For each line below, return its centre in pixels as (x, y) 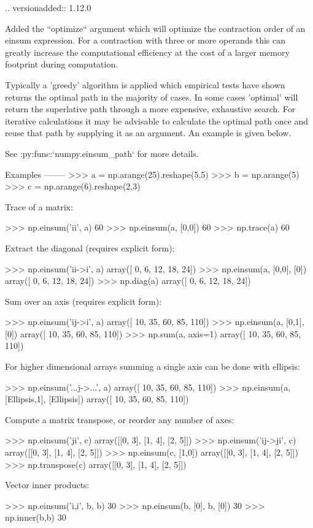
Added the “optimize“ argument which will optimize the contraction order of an (155, 28)
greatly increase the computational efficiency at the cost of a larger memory (147, 52)
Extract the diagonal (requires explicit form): (90, 247)
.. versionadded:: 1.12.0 (48, 7)
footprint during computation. (62, 64)
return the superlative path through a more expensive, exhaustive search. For (150, 109)
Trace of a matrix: (39, 206)
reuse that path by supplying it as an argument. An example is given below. (148, 133)
